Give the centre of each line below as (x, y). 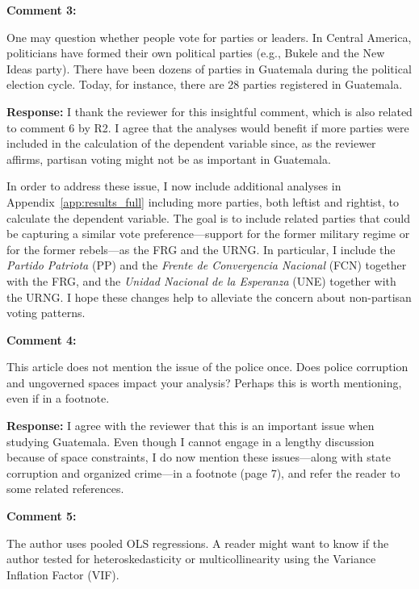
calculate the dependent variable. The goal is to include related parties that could (208, 217)
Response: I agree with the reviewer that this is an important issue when (191, 426)
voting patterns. (46, 313)
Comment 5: (42, 516)
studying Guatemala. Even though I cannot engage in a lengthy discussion (191, 441)
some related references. (65, 489)
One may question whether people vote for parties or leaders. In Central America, (209, 37)
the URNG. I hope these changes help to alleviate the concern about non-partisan (209, 297)
